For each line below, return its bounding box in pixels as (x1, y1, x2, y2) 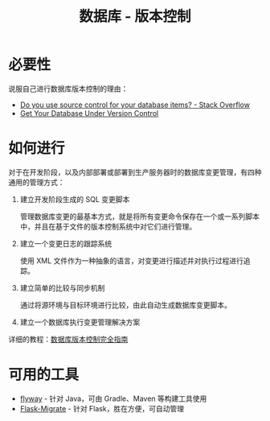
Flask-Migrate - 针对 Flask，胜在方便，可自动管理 (19, 403, 185, 413)
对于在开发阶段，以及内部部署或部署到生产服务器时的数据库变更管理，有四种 (8, 167, 262, 177)
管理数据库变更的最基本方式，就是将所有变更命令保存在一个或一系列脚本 (19, 211, 260, 221)
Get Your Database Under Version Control (19, 108, 159, 118)
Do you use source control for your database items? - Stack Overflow (19, 100, 251, 109)
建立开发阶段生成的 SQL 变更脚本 (19, 194, 130, 204)
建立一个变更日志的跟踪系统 (19, 238, 112, 248)
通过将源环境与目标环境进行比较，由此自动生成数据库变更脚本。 (19, 299, 231, 310)
